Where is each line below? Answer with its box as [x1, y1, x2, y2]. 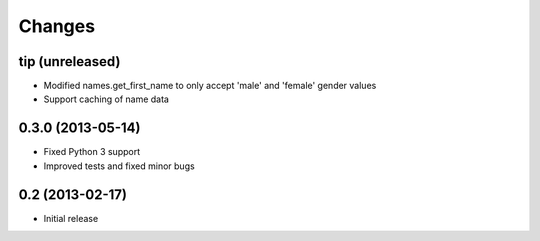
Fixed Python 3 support [43, 146, 140, 158]
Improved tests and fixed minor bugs [43, 160, 195, 172]
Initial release [43, 212, 99, 224]
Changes [18, 15, 95, 37]
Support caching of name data [43, 93, 170, 105]
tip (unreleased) [18, 53, 121, 70]
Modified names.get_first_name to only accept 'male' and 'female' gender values [43, 80, 377, 92]
